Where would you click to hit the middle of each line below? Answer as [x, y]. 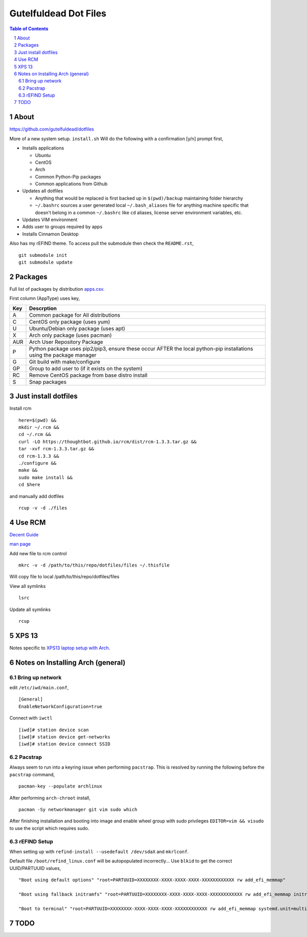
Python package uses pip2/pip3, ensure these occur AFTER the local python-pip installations [141, 348]
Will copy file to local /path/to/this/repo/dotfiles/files [64, 577]
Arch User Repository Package [66, 342]
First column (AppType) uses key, [45, 298]
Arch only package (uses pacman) [70, 335]
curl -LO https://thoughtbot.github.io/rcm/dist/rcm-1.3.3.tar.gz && [108, 442]
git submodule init [43, 255]
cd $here [29, 485]
